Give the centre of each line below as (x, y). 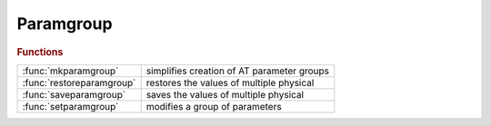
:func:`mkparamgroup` (70, 71)
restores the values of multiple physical (230, 82)
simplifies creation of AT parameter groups (237, 71)
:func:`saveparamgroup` (74, 94)
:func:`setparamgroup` (70, 106)
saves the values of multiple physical (225, 94)
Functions (40, 52)
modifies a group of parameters (214, 106)
